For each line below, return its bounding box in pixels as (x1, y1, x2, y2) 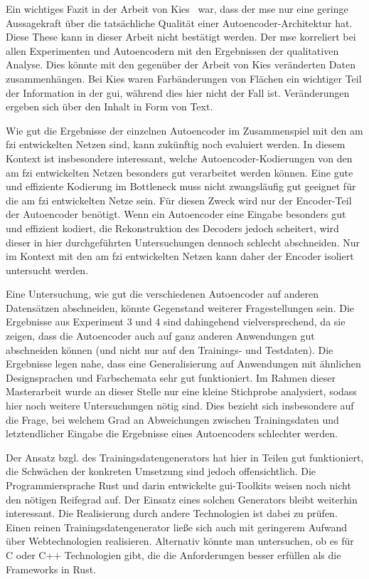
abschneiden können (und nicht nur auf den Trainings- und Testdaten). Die (6, 342, 333, 357)
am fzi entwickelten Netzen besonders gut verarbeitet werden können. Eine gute (6, 165, 353, 179)
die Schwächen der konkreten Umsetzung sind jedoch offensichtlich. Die (6, 464, 316, 479)
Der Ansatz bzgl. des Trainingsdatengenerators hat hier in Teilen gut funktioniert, (6, 449, 364, 464)
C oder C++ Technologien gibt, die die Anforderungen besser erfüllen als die (6, 547, 341, 562)
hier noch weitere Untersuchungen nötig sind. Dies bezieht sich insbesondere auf (6, 398, 354, 413)
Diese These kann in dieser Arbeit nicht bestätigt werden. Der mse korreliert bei (6, 29, 356, 44)
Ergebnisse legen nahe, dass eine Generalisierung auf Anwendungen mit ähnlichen (6, 356, 361, 371)
